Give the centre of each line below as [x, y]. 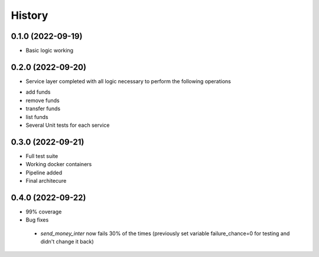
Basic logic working [50, 51]
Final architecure [46, 181]
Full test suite [42, 156]
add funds [38, 92]
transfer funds [43, 108]
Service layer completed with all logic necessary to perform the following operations [128, 81]
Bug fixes [37, 220]
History [30, 15]
